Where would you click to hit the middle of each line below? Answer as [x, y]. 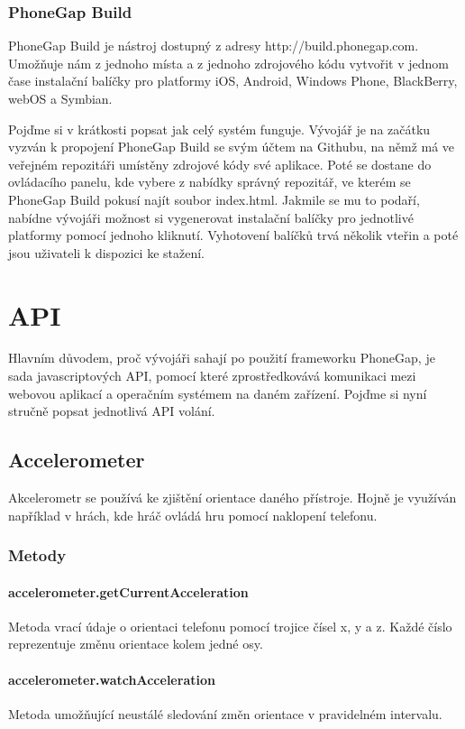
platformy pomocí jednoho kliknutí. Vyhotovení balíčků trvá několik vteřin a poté [233, 235]
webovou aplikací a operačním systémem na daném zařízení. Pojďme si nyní [218, 393]
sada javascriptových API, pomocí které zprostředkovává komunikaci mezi [212, 376]
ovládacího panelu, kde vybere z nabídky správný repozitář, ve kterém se [210, 182]
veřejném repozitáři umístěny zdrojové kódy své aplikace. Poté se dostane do [220, 164]
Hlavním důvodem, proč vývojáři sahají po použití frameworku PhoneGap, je [222, 358]
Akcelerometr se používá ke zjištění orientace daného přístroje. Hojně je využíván [232, 498]
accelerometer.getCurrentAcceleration [128, 591]
